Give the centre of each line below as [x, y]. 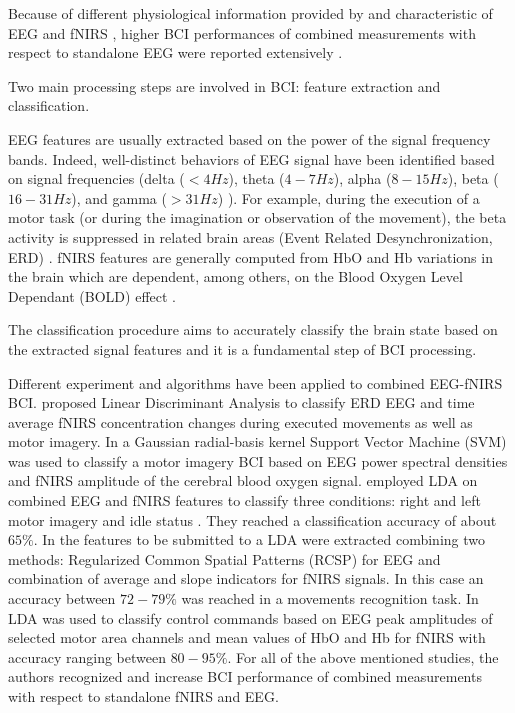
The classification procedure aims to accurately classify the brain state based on [253, 329]
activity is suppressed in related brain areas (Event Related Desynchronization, [250, 236]
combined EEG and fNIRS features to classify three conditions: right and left [244, 500]
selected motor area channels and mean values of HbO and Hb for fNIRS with [247, 637]
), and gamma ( [119, 197]
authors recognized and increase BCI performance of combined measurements [245, 676]
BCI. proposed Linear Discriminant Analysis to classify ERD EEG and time [241, 402]
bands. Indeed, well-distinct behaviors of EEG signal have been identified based [251, 158]
